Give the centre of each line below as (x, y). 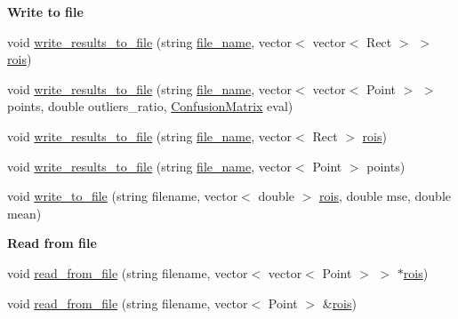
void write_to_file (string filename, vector (123, 196)
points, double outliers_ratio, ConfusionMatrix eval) (150, 106)
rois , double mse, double (385, 196)
